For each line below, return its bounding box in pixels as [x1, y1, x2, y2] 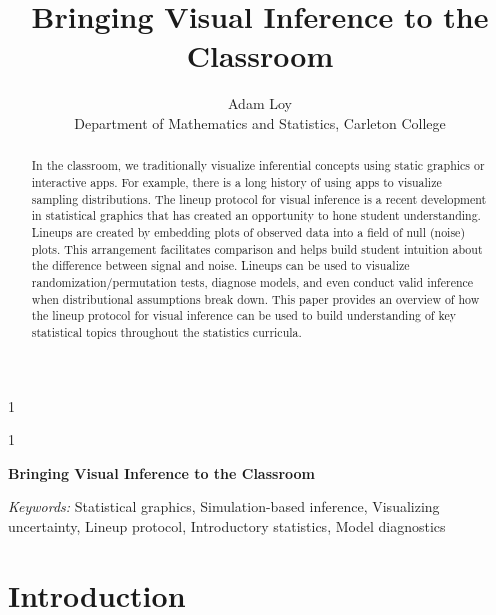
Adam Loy [228, 93, 292, 114]
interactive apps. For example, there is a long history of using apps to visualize [31, 173, 442, 190]
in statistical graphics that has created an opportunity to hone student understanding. [31, 207, 481, 224]
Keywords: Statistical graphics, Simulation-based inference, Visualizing [8, 496, 440, 517]
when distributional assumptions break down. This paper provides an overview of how [31, 290, 480, 307]
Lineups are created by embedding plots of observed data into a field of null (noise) [31, 223, 466, 240]
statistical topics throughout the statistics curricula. [31, 323, 302, 340]
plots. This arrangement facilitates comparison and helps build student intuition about [31, 240, 483, 257]
